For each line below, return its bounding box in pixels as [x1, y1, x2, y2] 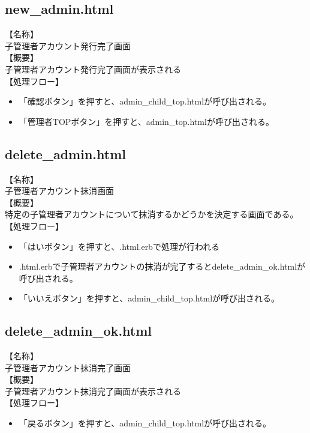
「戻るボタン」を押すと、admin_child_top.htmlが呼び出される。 [19, 417, 272, 429]
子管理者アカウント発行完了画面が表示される [5, 62, 181, 75]
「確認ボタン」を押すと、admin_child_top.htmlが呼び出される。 [19, 95, 272, 107]
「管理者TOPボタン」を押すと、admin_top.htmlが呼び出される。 [19, 115, 274, 127]
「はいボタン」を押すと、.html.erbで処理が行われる [19, 240, 220, 252]
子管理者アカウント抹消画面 [5, 184, 114, 197]
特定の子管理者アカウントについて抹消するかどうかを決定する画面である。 [5, 208, 299, 220]
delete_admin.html [5, 144, 126, 163]
